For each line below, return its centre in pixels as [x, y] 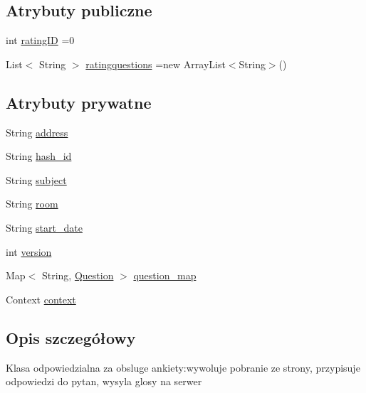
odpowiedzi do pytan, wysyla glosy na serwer [104, 381]
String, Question [78, 275]
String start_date [44, 227]
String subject [36, 179]
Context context [41, 299]
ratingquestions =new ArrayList [156, 64]
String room [32, 204]
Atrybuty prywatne [79, 102]
